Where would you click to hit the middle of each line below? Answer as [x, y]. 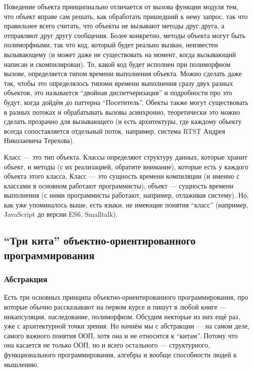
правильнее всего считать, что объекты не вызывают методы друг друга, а [114, 26]
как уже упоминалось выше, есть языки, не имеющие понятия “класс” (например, [126, 204]
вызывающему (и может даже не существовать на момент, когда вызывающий [120, 54]
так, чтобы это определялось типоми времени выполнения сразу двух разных [118, 83]
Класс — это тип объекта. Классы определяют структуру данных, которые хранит [126, 156]
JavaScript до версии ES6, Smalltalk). [61, 214]
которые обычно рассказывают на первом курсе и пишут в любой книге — [115, 307]
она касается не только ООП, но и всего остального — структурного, [107, 345]
